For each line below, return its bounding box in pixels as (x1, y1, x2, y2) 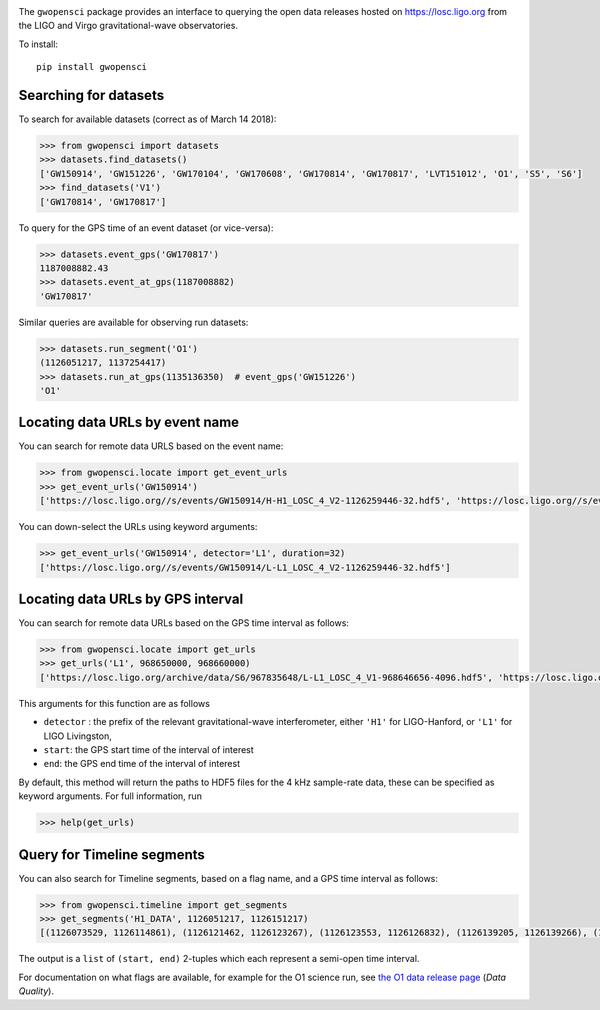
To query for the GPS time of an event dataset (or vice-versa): (18, 221, 274, 234)
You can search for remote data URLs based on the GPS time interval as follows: (18, 617, 350, 629)
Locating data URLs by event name (18, 414, 240, 431)
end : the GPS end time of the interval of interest (43, 758, 240, 770)
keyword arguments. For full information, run (18, 790, 202, 802)
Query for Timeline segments (18, 846, 205, 863)
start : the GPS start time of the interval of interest (43, 743, 254, 755)
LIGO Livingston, (43, 730, 112, 742)
